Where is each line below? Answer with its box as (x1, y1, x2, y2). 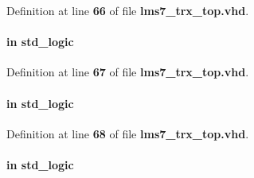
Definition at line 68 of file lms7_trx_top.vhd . (6, 125, 249, 141)
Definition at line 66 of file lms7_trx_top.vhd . (6, 2, 249, 18)
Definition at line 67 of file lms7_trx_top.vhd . (6, 64, 249, 80)
